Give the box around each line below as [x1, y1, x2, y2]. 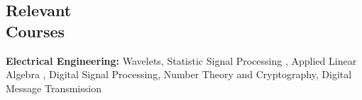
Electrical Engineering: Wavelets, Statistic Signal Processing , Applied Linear [6, 53, 357, 68]
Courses [6, 20, 65, 42]
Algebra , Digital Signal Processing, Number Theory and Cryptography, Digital [6, 67, 352, 82]
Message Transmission [6, 80, 102, 95]
